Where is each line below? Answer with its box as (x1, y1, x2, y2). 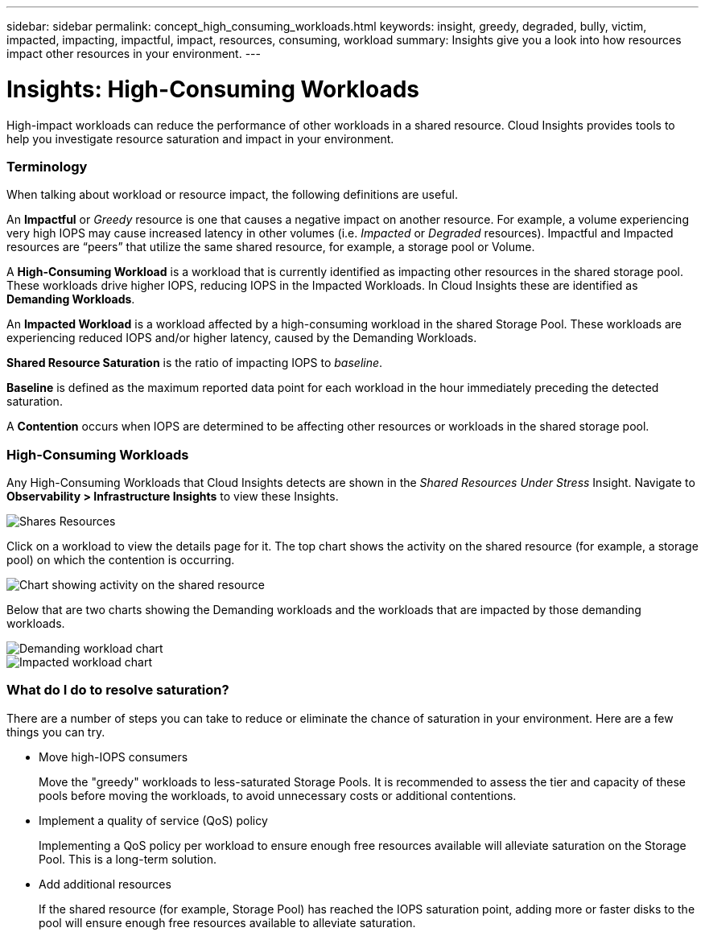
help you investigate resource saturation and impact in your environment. (6, 131, 394, 146)
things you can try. (6, 724, 105, 739)
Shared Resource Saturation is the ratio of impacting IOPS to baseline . (6, 356, 383, 370)
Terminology (6, 158, 88, 175)
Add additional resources (39, 876, 171, 891)
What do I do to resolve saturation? (6, 682, 229, 699)
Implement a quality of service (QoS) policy (39, 813, 268, 827)
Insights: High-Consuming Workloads (6, 75, 419, 103)
